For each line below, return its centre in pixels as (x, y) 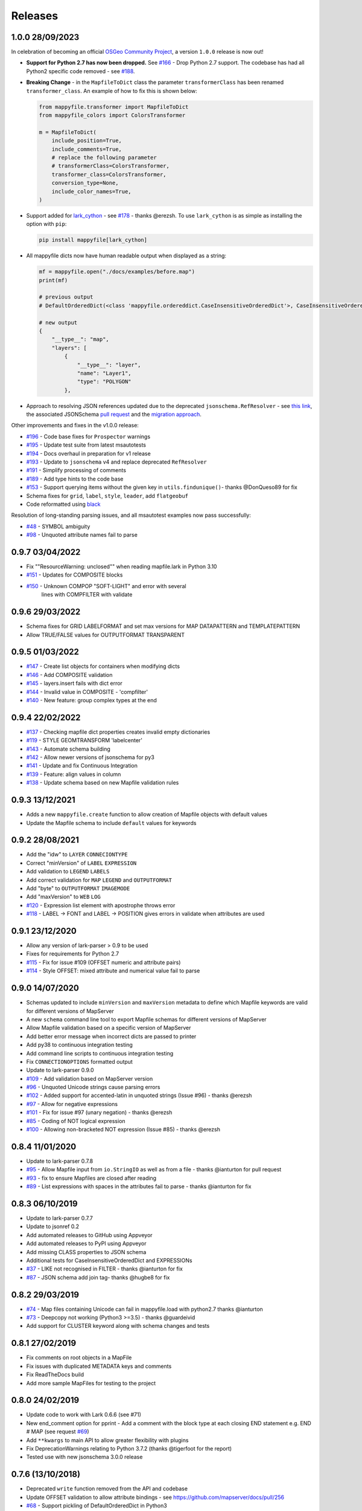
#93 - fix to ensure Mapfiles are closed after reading (91, 1178)
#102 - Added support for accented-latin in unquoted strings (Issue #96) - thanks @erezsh (139, 1095)
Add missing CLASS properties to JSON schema (86, 1252)
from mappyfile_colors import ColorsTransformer (112, 115)
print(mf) (53, 280)
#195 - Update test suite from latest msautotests (86, 445)
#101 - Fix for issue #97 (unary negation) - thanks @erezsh (99, 1113)
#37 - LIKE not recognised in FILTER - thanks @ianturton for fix (105, 1269)
